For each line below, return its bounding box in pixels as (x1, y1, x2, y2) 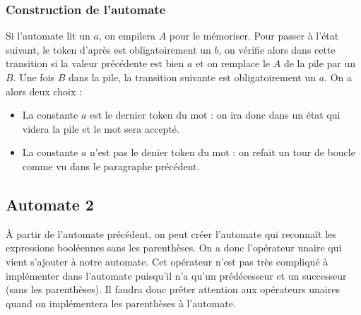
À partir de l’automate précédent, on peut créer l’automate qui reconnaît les (6, 226, 336, 241)
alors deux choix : (6, 83, 82, 98)
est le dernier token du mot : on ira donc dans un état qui (89, 107, 341, 122)
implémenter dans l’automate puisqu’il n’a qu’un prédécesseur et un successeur (6, 268, 347, 283)
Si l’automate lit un (6, 28, 90, 43)
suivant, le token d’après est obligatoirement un (6, 42, 211, 57)
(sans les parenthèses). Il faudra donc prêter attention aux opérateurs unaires (6, 282, 340, 297)
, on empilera (98, 28, 156, 43)
